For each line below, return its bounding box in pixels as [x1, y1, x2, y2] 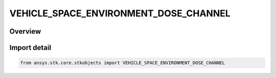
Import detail [9, 43, 51, 52]
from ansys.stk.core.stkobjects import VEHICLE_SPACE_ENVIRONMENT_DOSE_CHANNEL [20, 60, 225, 66]
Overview [9, 27, 41, 36]
